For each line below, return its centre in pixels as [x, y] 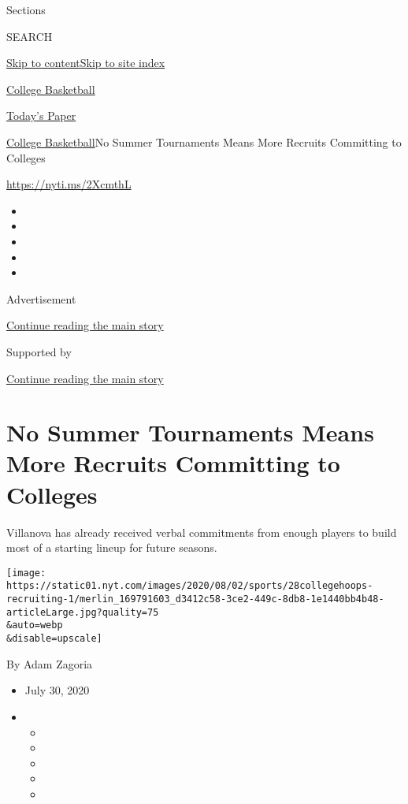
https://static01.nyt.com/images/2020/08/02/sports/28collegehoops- [190, 586]
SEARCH [30, 36]
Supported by [39, 351]
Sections [26, 9]
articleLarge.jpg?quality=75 [83, 612]
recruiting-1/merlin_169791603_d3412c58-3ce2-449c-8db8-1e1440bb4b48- [195, 599]
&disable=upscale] [54, 639]
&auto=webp [35, 625]
